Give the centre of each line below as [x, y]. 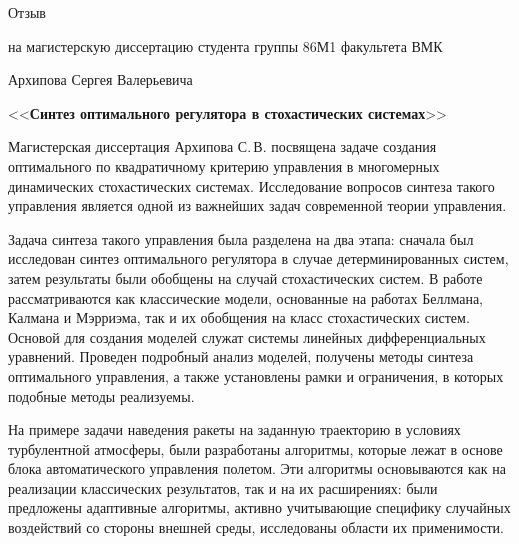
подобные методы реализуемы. [101, 395]
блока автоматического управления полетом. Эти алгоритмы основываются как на [257, 468]
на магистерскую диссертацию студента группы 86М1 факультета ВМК [225, 45]
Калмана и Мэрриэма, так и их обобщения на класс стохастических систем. [239, 317]
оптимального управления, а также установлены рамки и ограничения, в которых [256, 375]
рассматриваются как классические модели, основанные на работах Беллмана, [246, 297]
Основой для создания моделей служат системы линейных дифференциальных [247, 336]
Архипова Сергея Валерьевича [100, 79]
